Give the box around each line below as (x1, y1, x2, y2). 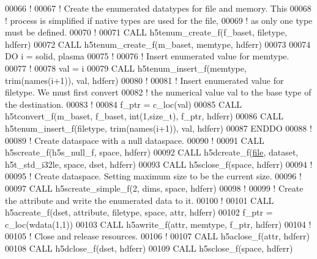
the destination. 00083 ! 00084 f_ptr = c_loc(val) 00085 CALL (5, 97, 242, 110)
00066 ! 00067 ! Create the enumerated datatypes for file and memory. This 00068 (5, 2, 311, 14)
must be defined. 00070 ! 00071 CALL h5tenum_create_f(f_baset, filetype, (5, 26, 288, 39)
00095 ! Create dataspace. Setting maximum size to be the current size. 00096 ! (5, 170, 302, 182)
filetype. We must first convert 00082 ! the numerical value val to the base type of (5, 86, 311, 99)
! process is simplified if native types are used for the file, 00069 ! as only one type (5, 13, 313, 26)
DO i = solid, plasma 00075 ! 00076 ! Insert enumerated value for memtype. (5, 50, 289, 62)
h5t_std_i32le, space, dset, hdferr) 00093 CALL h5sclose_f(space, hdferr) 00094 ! (5, 157, 313, 170)
